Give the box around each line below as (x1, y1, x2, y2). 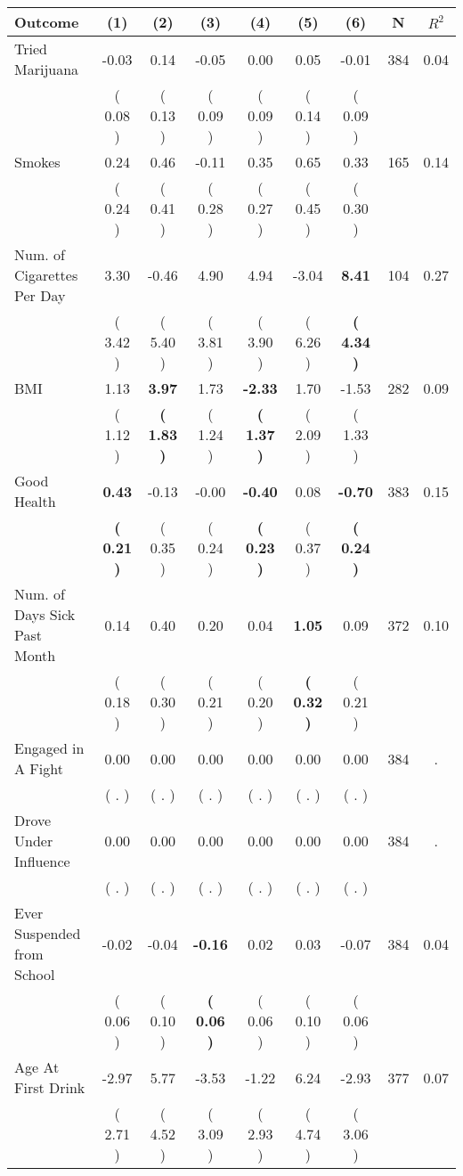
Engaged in (14, 738, 85, 758)
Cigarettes (14, 265, 78, 285)
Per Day (14, 285, 66, 306)
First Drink (14, 1077, 85, 1098)
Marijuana (14, 59, 79, 79)
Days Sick (14, 604, 76, 625)
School (14, 964, 55, 984)
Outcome (14, 12, 79, 32)
